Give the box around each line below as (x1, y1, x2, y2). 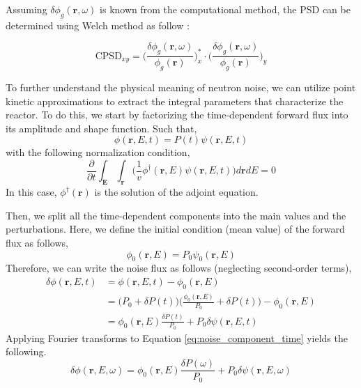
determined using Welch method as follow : (6, 17, 190, 32)
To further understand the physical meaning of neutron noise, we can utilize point (6, 80, 356, 95)
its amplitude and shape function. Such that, (6, 121, 197, 135)
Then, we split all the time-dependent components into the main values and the (6, 208, 346, 222)
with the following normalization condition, (6, 145, 190, 160)
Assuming (6, 2, 47, 16)
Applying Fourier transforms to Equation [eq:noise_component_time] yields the (6, 330, 348, 345)
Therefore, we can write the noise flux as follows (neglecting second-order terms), (6, 261, 352, 275)
